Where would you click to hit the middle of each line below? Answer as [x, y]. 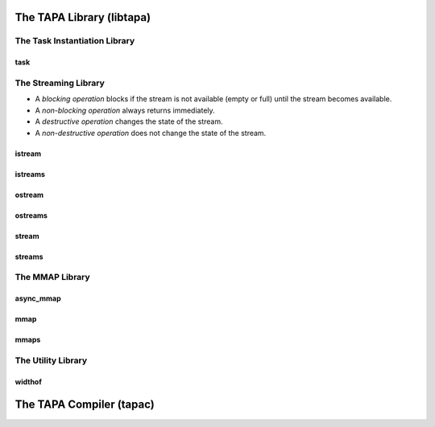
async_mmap [38, 298]
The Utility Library [51, 360]
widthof [28, 381]
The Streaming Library [60, 83]
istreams [30, 174]
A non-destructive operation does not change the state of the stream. [151, 133]
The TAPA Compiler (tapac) [85, 405]
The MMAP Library [52, 277]
